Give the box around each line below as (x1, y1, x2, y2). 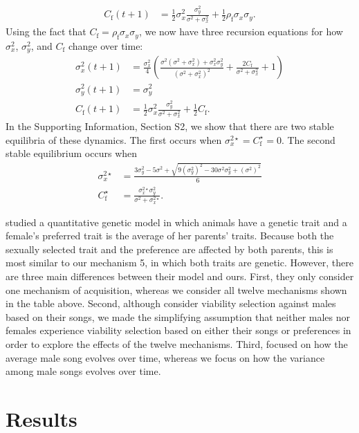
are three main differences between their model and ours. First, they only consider (6, 269, 354, 284)
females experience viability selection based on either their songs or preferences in (6, 323, 351, 338)
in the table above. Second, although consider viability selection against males (6, 296, 336, 311)
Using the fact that (6, 24, 86, 39)
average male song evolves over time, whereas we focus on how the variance (6, 350, 325, 365)
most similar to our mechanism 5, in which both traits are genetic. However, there (6, 255, 353, 270)
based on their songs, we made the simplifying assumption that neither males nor (6, 309, 351, 324)
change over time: (68, 38, 143, 53)
